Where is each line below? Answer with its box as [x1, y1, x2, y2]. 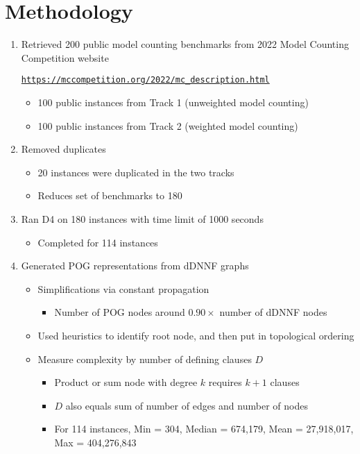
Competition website [21, 50, 109, 65]
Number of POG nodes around [54, 305, 185, 319]
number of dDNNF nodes [219, 305, 327, 319]
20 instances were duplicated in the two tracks [37, 165, 234, 179]
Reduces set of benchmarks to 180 [37, 188, 182, 203]
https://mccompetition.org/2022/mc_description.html [21, 75, 270, 85]
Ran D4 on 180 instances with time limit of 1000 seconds [21, 211, 264, 226]
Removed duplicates [21, 142, 106, 156]
